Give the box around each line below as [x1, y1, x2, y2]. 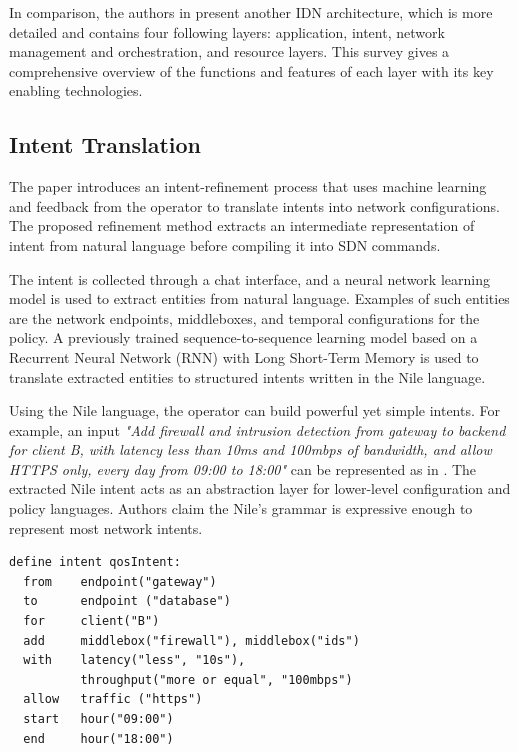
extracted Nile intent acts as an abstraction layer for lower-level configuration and [9, 478, 511, 499]
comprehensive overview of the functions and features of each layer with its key [9, 60, 494, 81]
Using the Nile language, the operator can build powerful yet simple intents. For [9, 400, 500, 421]
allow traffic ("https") [23, 692, 203, 707]
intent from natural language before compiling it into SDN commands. [9, 234, 441, 255]
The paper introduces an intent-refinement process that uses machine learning [9, 176, 487, 197]
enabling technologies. [9, 80, 143, 101]
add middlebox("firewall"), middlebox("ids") [23, 633, 360, 648]
